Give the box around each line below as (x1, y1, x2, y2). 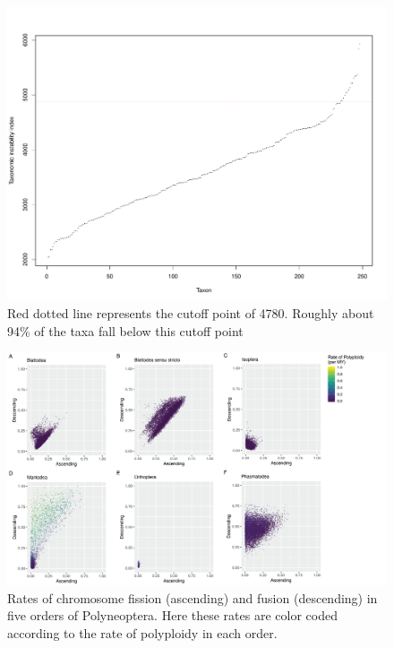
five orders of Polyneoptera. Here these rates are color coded (7, 606, 338, 625)
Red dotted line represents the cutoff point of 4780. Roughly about (7, 304, 374, 323)
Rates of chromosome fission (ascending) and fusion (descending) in (7, 588, 378, 607)
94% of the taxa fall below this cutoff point (7, 321, 244, 340)
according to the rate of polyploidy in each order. (7, 623, 278, 642)
